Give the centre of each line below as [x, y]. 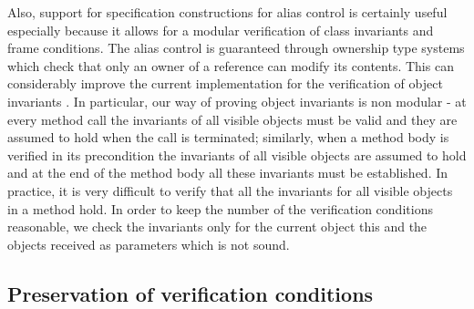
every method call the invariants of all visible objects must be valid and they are [232, 119]
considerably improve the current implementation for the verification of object [225, 83]
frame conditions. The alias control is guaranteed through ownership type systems [236, 48]
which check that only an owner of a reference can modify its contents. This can [231, 65]
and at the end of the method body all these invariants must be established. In [228, 173]
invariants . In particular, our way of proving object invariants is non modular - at [237, 101]
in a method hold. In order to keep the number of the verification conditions [220, 208]
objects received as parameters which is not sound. [149, 244]
